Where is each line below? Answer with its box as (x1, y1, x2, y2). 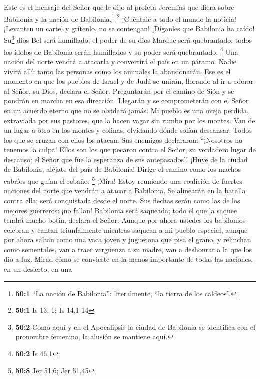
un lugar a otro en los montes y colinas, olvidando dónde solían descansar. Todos (4, 125, 252, 135)
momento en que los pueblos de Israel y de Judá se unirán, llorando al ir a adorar (4, 76, 254, 86)
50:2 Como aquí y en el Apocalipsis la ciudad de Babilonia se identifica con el (15, 321, 255, 332)
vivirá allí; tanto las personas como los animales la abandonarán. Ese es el (4, 66, 231, 76)
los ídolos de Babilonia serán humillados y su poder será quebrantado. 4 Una (4, 45, 238, 57)
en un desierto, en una (4, 264, 72, 274)
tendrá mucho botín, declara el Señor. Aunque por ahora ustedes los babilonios (4, 215, 246, 225)
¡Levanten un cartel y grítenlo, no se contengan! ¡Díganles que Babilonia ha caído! (4, 23, 255, 33)
